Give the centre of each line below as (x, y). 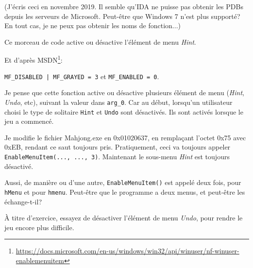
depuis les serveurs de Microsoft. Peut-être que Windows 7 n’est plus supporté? (122, 16)
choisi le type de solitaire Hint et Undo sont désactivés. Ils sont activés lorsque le (124, 111)
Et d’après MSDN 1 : (34, 59)
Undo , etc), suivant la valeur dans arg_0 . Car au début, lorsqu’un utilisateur (118, 102)
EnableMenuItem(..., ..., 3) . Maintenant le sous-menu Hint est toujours (117, 156)
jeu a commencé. (29, 121)
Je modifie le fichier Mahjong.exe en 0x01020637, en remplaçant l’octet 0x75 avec (125, 137)
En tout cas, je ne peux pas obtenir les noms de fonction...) (93, 25)
